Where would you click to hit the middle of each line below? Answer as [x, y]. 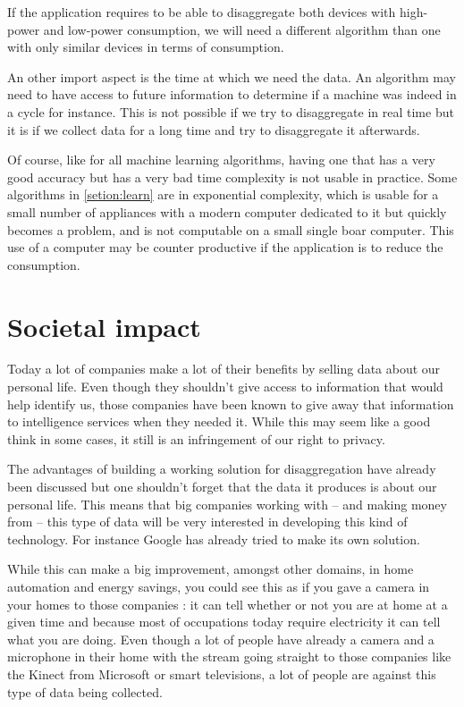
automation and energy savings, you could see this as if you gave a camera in [219, 586]
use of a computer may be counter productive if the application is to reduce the [225, 247]
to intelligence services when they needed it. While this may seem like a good [219, 421]
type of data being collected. [85, 691]
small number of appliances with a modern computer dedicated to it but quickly [227, 211]
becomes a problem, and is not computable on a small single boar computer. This [231, 229]
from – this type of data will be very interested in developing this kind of [207, 522]
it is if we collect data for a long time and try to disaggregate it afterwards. [214, 129]
